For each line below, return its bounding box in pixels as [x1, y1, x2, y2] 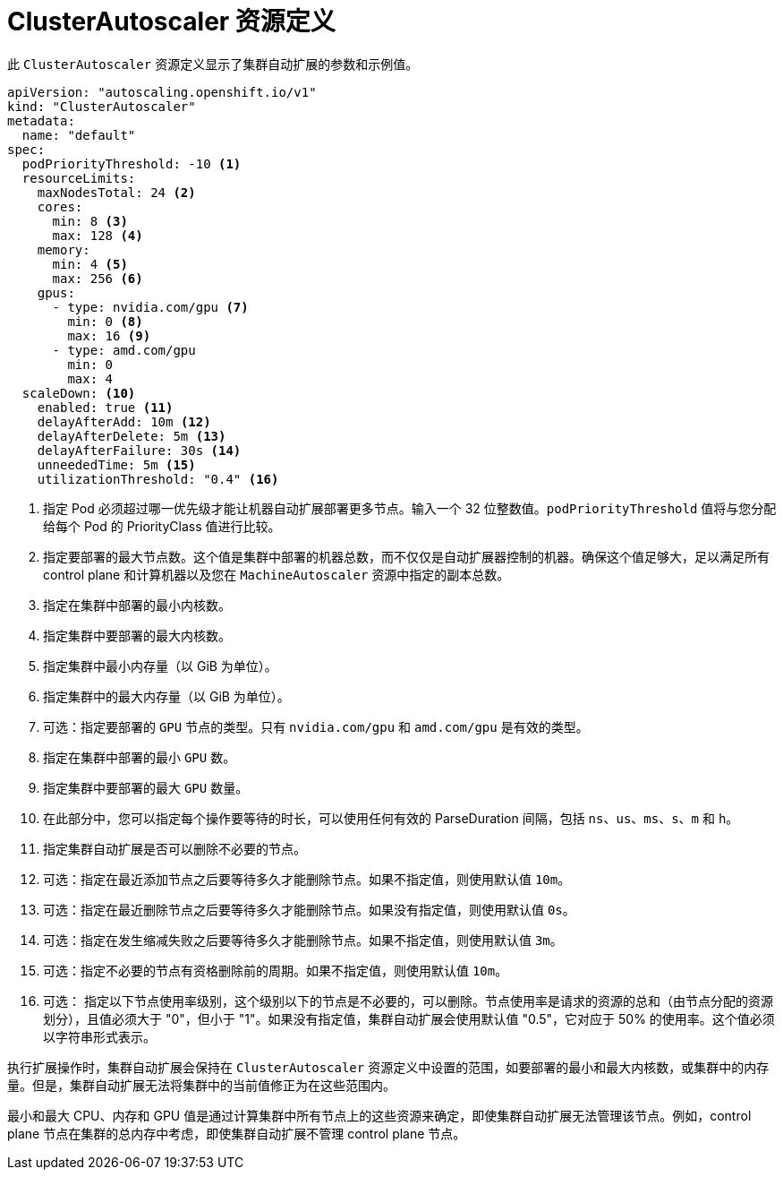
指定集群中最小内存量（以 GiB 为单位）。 [43, 657, 277, 674]
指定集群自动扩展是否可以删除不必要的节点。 [43, 840, 306, 856]
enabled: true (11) [37, 399, 174, 415]
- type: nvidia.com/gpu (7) [52, 299, 249, 314]
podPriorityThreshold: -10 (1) [21, 156, 242, 171]
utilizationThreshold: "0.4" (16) [37, 471, 279, 486]
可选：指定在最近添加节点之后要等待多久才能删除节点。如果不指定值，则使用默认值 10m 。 [43, 871, 571, 887]
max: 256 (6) [52, 271, 143, 286]
